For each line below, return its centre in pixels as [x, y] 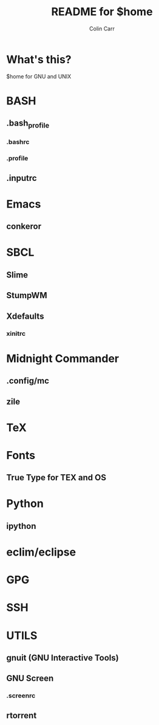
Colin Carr [102, 29]
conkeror [24, 226]
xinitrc [16, 333]
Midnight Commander [63, 359]
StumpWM [27, 295]
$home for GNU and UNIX [39, 76]
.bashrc [18, 142]
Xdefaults [25, 316]
